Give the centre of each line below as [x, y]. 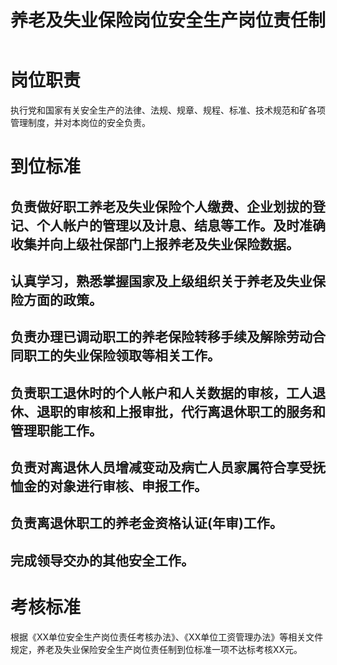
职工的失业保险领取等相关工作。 [122, 356]
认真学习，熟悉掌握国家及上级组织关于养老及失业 [161, 281]
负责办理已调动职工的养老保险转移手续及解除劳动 [161, 337]
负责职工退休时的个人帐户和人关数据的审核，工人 [161, 392]
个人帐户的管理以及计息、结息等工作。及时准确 [181, 225]
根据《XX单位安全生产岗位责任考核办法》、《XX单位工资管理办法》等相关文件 [167, 637]
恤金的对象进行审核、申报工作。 [109, 486]
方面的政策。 [63, 299]
